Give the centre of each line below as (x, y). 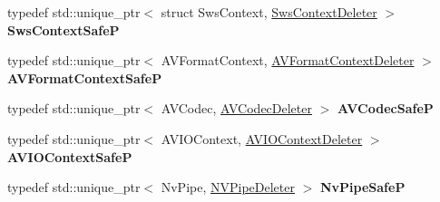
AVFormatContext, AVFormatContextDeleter (288, 60)
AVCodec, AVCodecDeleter (236, 108)
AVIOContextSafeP (70, 156)
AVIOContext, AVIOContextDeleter (262, 138)
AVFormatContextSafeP (85, 77)
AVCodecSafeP (386, 108)
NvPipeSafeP (362, 187)
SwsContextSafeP (64, 29)
